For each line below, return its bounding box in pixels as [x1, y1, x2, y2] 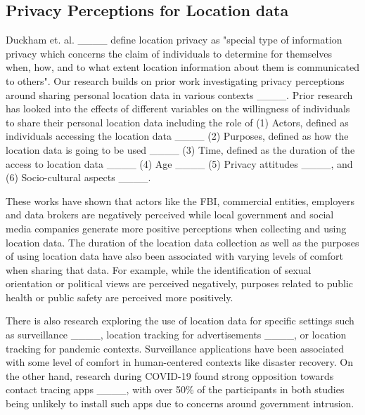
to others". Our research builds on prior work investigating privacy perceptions [6, 73, 345, 88]
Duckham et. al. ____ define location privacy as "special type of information [6, 32, 342, 47]
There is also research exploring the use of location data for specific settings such [6, 313, 354, 328]
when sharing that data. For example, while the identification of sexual [6, 262, 312, 277]
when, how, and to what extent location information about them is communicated [6, 60, 359, 74]
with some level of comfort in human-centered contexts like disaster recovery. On [6, 355, 353, 369]
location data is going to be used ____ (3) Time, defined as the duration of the [6, 142, 355, 157]
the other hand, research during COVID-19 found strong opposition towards [6, 368, 334, 383]
